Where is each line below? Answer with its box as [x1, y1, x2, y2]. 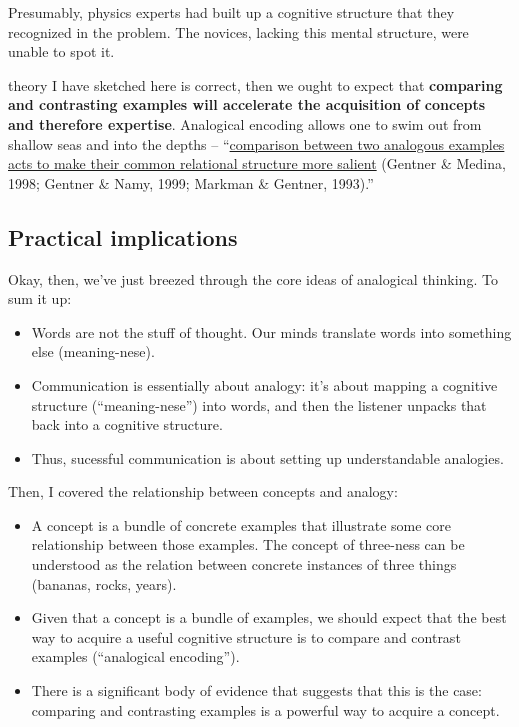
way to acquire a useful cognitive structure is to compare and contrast [31, 626, 461, 647]
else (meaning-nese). [31, 341, 155, 362]
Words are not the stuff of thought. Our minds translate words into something [31, 321, 512, 342]
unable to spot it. [8, 41, 115, 62]
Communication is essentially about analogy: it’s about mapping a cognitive [31, 374, 498, 395]
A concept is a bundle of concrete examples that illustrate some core [31, 514, 451, 535]
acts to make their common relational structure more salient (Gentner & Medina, [8, 153, 506, 174]
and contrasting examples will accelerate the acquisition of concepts [8, 94, 486, 115]
